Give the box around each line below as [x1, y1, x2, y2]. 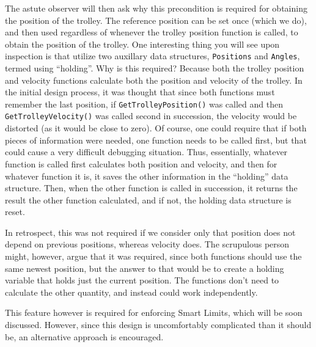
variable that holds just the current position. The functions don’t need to [5, 274, 279, 287]
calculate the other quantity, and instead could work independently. [5, 285, 258, 298]
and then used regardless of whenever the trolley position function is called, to [5, 26, 298, 38]
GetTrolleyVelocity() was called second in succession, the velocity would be [5, 109, 297, 122]
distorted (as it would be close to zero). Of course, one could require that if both [5, 122, 307, 134]
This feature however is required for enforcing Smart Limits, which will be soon [5, 306, 303, 319]
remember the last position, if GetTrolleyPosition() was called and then [5, 97, 283, 110]
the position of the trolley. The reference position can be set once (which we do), [5, 13, 307, 26]
